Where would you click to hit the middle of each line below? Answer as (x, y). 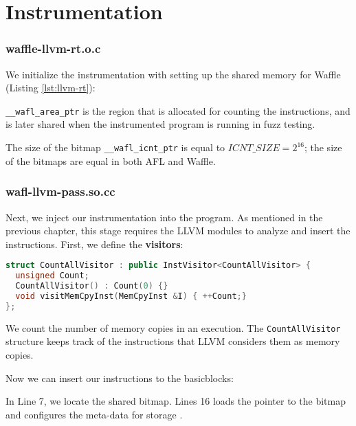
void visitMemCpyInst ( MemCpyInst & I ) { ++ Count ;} (131, 296)
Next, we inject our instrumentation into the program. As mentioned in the (164, 217)
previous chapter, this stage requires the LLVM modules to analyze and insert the (178, 231)
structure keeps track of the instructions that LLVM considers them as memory (173, 341)
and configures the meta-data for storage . (94, 414)
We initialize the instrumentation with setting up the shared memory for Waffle (173, 74)
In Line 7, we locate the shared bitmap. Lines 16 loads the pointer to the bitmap (176, 401)
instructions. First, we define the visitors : (94, 244)
